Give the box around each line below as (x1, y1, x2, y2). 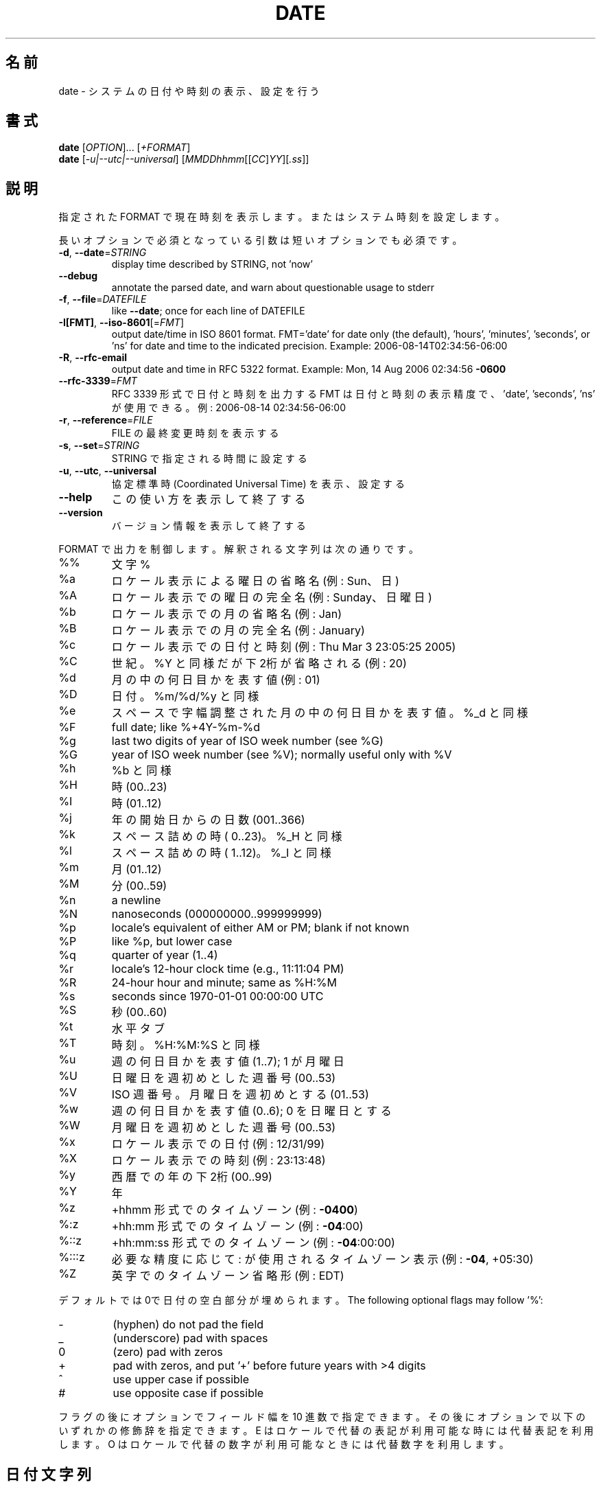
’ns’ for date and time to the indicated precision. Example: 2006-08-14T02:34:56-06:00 (111, 340, 508, 352)
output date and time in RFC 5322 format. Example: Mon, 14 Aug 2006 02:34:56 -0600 (111, 363, 506, 376)
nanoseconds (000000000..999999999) (111, 907, 322, 921)
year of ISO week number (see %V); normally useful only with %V (111, 748, 452, 762)
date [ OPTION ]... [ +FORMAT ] (58, 141, 191, 154)
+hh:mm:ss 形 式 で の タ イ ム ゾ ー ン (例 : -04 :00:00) (111, 1236, 395, 1250)
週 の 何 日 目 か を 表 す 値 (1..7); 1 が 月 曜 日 (111, 1054, 344, 1069)
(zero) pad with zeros (113, 1345, 223, 1359)
